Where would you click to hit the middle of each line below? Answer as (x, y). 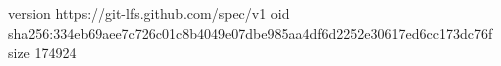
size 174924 (42, 52)
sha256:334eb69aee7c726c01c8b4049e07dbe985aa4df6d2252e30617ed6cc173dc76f (250, 32)
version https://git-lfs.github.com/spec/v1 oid (149, 13)
